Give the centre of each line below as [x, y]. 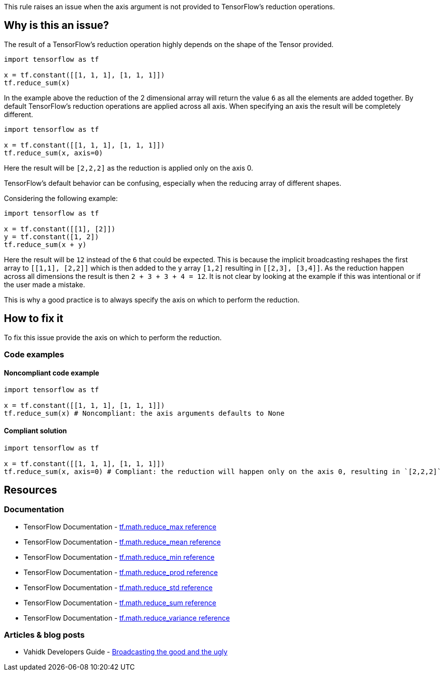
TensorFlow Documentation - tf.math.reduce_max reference [120, 526]
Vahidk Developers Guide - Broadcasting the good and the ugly [126, 652]
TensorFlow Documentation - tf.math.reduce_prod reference [121, 572]
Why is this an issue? [57, 25]
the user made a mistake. [45, 284]
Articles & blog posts [44, 635]
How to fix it [34, 319]
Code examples [34, 355]
